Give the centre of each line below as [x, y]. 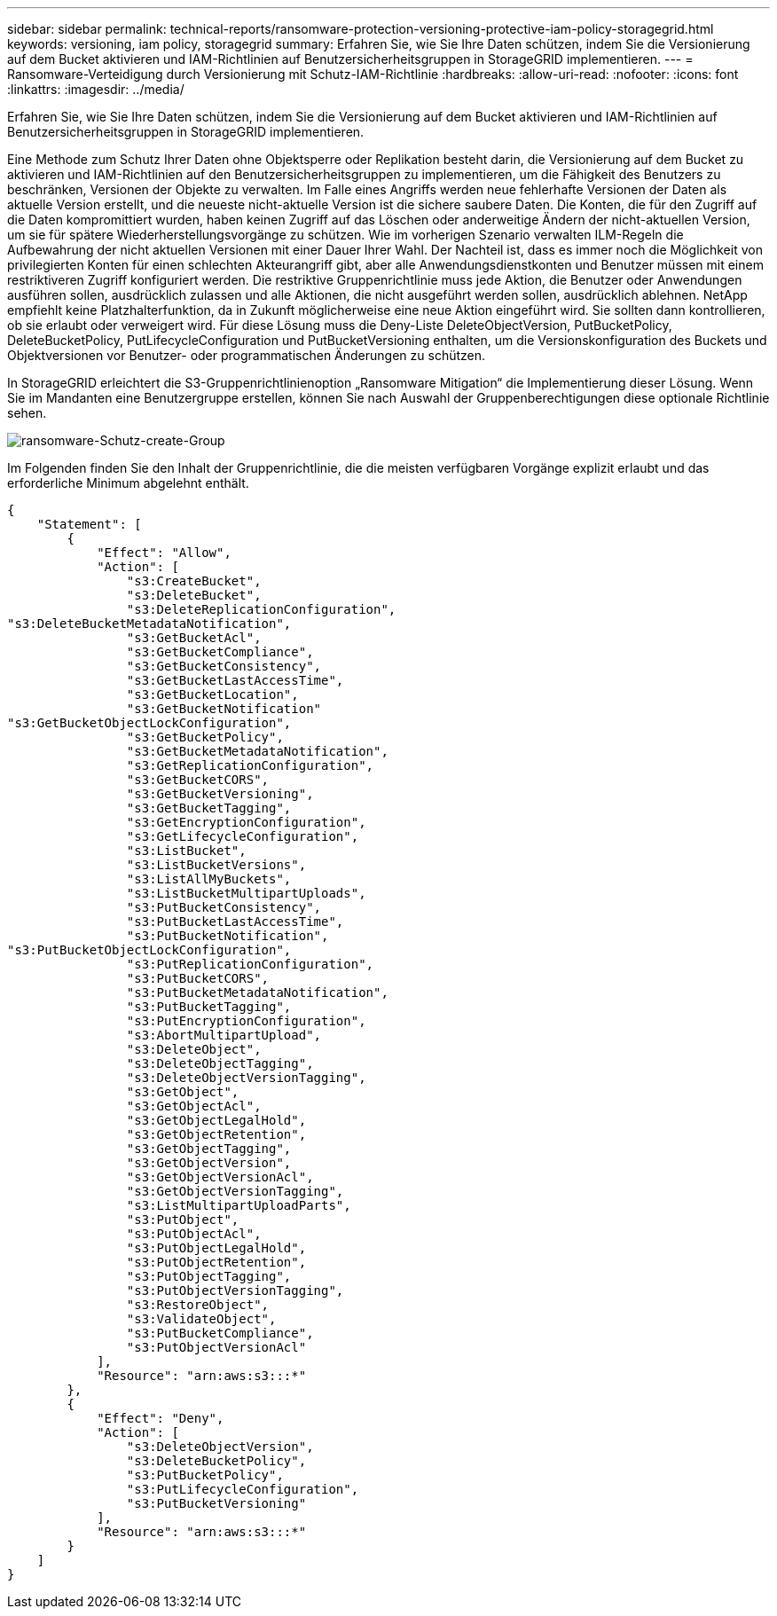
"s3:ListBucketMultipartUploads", [246, 893]
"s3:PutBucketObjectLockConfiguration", [149, 950]
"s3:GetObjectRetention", [216, 1134]
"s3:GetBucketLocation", [212, 694]
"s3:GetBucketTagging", [209, 808]
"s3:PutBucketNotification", [228, 936]
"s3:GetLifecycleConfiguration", [243, 836]
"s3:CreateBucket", [194, 581]
